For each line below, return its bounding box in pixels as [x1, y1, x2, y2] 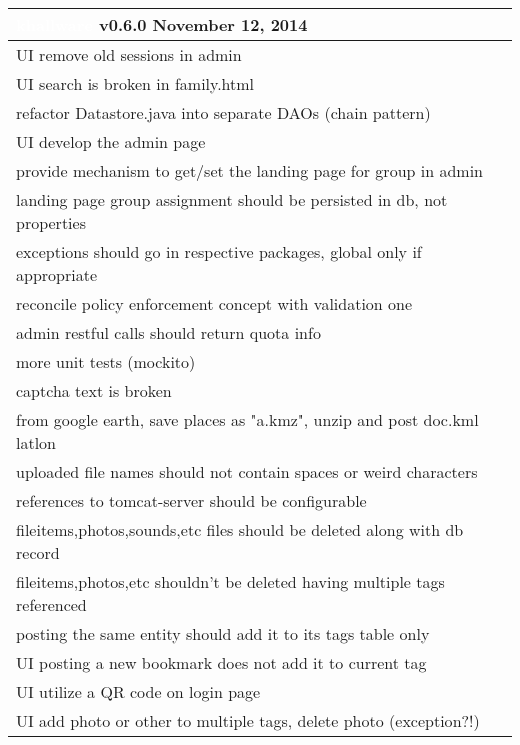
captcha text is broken [16, 379, 172, 402]
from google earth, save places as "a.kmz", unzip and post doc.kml [16, 408, 479, 431]
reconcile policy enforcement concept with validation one [16, 292, 413, 315]
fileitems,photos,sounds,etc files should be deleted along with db [16, 518, 464, 541]
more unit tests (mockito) [16, 350, 196, 373]
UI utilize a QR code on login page [16, 680, 261, 703]
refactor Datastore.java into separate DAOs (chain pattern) [16, 101, 431, 124]
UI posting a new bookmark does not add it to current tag [16, 651, 427, 674]
